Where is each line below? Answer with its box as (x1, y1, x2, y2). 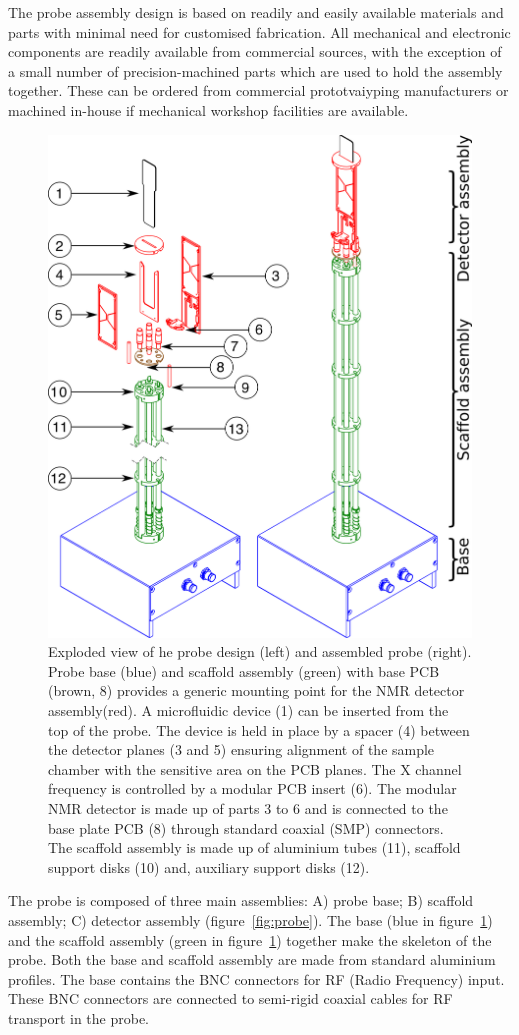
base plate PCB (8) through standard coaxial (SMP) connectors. (48, 817, 444, 838)
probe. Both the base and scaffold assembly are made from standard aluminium (8, 949, 496, 970)
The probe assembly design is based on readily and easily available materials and (8, 2, 504, 22)
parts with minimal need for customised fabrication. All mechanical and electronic (8, 21, 511, 42)
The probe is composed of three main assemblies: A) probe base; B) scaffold (8, 890, 474, 911)
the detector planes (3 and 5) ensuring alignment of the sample (48, 739, 435, 760)
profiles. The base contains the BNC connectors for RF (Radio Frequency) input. (8, 968, 505, 989)
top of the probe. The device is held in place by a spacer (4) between (48, 719, 470, 740)
